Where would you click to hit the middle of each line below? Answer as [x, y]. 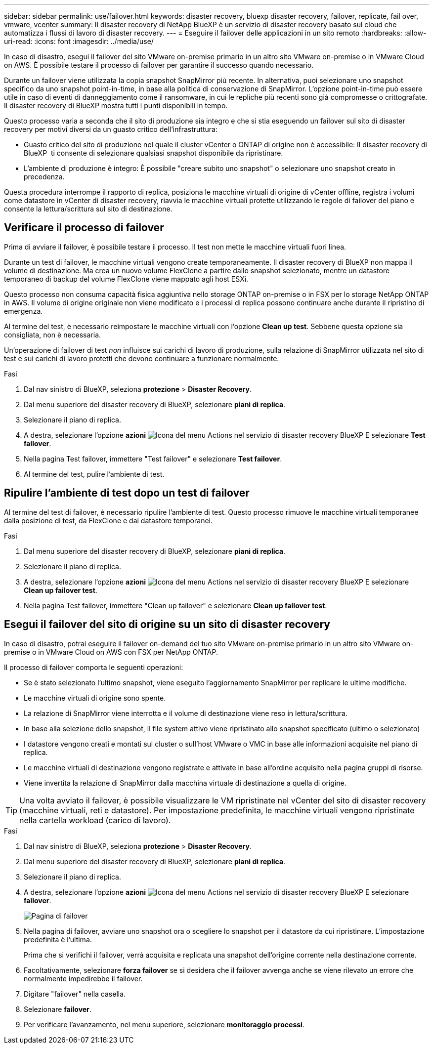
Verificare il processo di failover [84, 228]
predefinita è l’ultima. [58, 939]
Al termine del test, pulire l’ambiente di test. [94, 474]
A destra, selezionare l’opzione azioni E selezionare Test [225, 435]
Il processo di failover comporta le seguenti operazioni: [94, 667]
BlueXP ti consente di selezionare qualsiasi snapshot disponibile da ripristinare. [153, 153]
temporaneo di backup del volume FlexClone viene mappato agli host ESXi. [126, 279]
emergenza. [23, 311]
